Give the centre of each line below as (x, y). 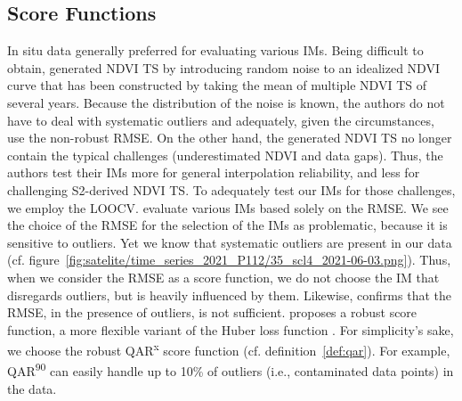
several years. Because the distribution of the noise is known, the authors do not (226, 102)
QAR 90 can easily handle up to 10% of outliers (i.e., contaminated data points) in (231, 370)
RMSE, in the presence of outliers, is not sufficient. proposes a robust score (212, 312)
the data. (32, 388)
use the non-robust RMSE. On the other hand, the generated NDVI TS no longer (230, 138)
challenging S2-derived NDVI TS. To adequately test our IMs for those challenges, (231, 189)
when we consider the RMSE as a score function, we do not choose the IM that (223, 277)
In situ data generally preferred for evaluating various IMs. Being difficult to (215, 50)
